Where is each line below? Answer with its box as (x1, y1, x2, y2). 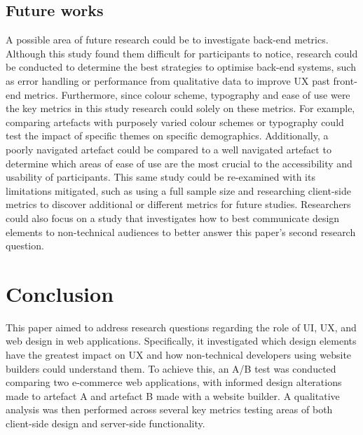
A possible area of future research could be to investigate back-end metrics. (6, 32, 329, 47)
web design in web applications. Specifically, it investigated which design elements (6, 333, 357, 348)
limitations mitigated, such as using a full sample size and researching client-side (6, 183, 351, 198)
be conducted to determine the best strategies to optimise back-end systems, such (6, 60, 356, 74)
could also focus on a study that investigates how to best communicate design (6, 210, 340, 225)
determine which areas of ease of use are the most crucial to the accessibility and (6, 156, 352, 170)
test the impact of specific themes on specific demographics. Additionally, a (6, 128, 329, 143)
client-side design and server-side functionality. (6, 415, 205, 430)
